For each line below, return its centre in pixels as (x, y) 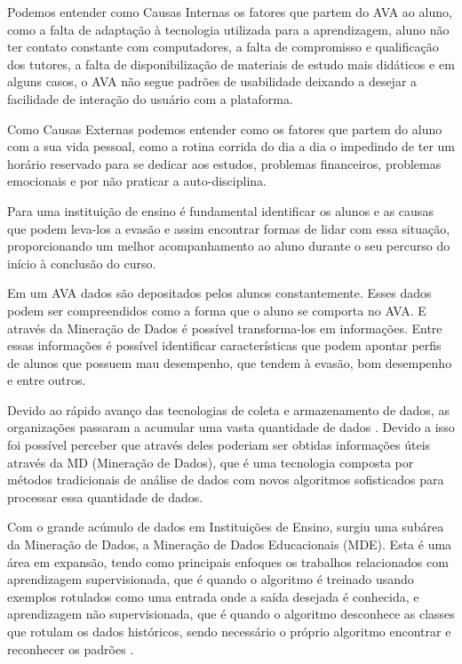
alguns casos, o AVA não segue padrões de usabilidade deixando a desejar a (212, 81)
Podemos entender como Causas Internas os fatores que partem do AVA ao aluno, (230, 12)
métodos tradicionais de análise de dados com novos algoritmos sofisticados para (226, 480)
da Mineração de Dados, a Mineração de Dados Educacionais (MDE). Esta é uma (230, 544)
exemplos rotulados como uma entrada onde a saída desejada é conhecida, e (213, 596)
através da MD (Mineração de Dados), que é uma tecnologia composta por (211, 462)
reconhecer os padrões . (71, 648)
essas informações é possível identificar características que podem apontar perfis (224, 345)
